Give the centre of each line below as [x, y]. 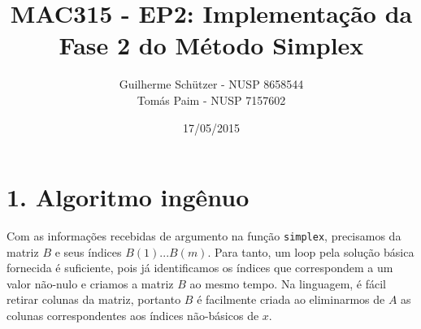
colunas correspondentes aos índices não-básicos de [133, 316]
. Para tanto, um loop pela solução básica [311, 251]
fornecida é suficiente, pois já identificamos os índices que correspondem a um [200, 268]
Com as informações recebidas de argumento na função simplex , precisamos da [204, 236]
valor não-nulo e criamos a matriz [90, 283]
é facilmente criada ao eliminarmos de [291, 299]
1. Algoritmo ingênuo [128, 197]
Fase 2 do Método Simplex [211, 45]
